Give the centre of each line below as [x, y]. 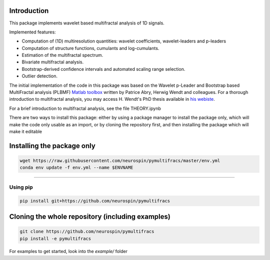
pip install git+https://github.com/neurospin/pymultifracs [95, 201]
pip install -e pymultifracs [55, 239]
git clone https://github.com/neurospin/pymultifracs [87, 232]
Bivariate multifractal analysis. [53, 62]
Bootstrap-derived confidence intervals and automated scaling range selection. [103, 69]
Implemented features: [32, 32]
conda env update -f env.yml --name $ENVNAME [76, 168]
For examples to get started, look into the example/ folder [68, 252]
